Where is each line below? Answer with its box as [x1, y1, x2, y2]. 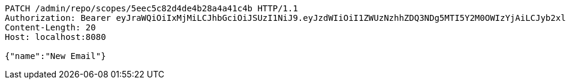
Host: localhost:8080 [5, 32, 106, 42]
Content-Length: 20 [5, 23, 96, 32]
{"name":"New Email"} [5, 51, 106, 61]
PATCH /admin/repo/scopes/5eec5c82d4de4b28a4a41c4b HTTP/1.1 [5, 4, 298, 13]
